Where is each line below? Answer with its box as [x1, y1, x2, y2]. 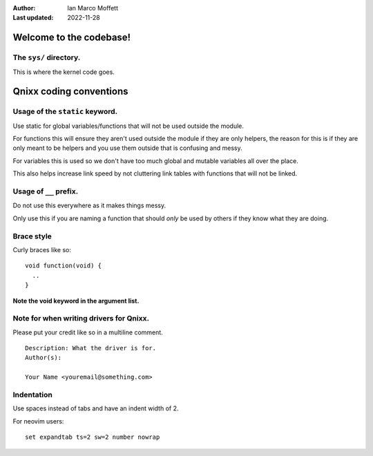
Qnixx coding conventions [12, 86, 128, 97]
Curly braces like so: [12, 245, 72, 254]
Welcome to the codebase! [12, 32, 131, 44]
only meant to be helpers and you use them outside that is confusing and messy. [12, 144, 242, 152]
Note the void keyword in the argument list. [12, 296, 140, 305]
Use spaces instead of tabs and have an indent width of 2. [12, 404, 179, 412]
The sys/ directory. [12, 53, 81, 62]
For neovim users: [12, 417, 64, 425]
